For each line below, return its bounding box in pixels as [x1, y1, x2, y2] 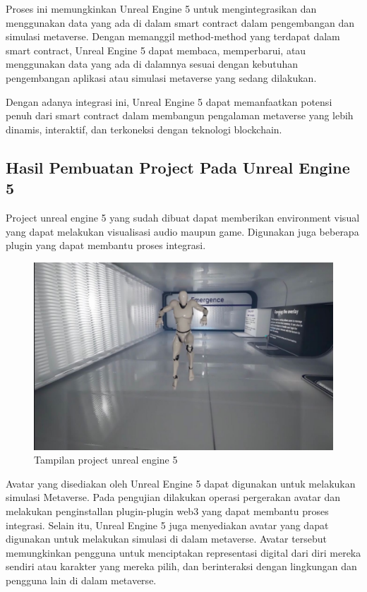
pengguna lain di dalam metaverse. [6, 572, 157, 587]
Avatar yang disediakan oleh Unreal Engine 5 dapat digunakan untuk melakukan [6, 476, 356, 490]
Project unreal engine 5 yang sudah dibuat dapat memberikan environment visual [6, 210, 360, 224]
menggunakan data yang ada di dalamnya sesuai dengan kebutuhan [6, 56, 298, 71]
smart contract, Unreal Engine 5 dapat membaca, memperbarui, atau [6, 42, 306, 57]
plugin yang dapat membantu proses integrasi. [6, 238, 206, 253]
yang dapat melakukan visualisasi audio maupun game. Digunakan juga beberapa [6, 224, 359, 238]
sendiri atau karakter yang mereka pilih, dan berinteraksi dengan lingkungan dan [6, 559, 357, 574]
